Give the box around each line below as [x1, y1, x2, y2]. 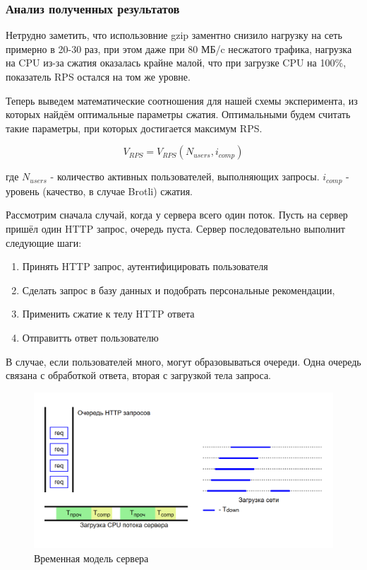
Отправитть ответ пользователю [22, 330, 159, 344]
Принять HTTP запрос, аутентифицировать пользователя [22, 259, 268, 274]
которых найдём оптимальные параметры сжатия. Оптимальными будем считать [6, 107, 351, 122]
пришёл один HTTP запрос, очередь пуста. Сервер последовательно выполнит [6, 221, 345, 236]
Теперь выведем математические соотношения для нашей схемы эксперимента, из [6, 93, 358, 107]
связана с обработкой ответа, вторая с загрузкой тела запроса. [6, 368, 271, 383]
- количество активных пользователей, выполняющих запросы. [50, 169, 320, 184]
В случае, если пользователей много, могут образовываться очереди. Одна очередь [6, 354, 361, 368]
